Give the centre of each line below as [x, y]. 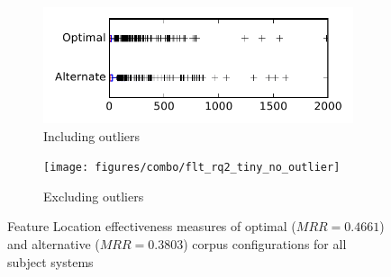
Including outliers [92, 135]
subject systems [50, 261]
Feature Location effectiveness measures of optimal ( [152, 226]
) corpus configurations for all [265, 244]
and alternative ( [54, 244]
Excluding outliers [94, 196]
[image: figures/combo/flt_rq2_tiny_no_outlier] [192, 168]
